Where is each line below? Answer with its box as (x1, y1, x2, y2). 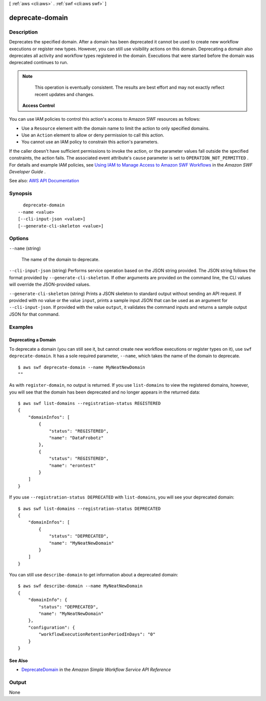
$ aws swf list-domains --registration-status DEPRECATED (18, 505, 161, 511)
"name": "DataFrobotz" (49, 435, 104, 441)
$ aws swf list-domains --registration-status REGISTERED (18, 401, 161, 406)
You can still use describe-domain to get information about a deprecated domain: (9, 572, 178, 578)
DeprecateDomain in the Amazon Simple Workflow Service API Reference (21, 667, 171, 672)
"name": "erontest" (49, 463, 96, 468)
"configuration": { (28, 625, 75, 630)
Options (9, 235, 29, 242)
